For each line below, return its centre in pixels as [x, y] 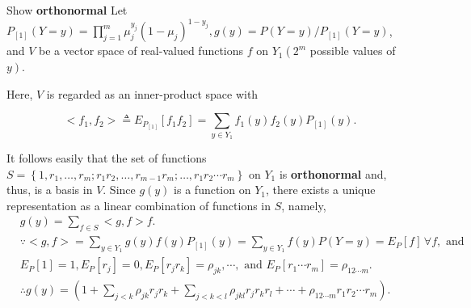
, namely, [304, 205]
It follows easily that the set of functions [107, 158]
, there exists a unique [320, 190]
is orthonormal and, [333, 173]
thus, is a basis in [50, 190]
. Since [119, 190]
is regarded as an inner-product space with [152, 93]
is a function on [212, 190]
